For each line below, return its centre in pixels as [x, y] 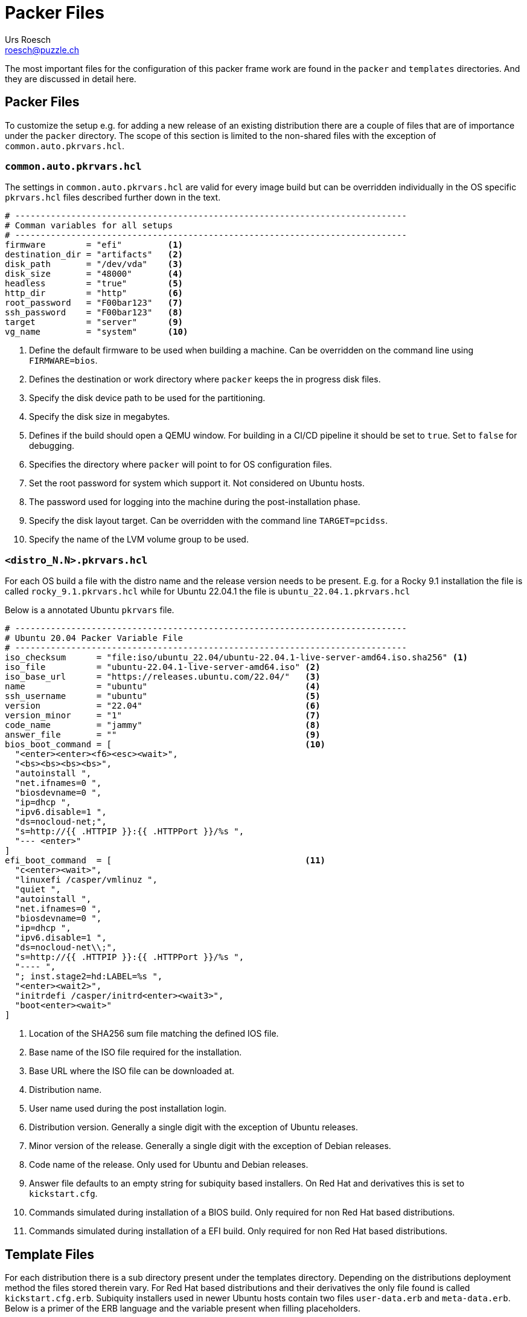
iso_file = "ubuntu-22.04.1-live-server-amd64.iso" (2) [163, 667]
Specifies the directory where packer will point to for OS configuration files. [180, 465]
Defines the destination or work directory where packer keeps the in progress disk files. [205, 379]
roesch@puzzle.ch [42, 50]
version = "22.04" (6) [163, 706]
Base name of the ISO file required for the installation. [136, 1052]
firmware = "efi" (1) [94, 245]
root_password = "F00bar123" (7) [94, 303]
